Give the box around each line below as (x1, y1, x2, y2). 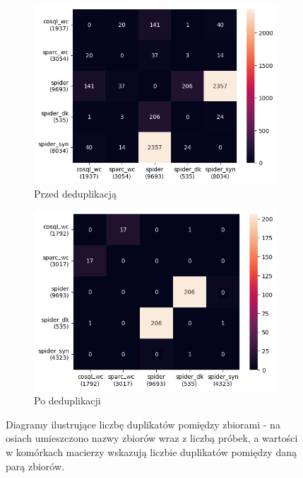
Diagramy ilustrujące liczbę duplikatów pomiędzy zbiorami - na (6, 416, 280, 431)
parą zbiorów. (6, 458, 64, 473)
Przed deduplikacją (34, 186, 117, 200)
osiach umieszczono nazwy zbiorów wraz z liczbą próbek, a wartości (6, 431, 298, 445)
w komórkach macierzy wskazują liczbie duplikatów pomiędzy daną (6, 444, 297, 459)
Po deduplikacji (34, 393, 101, 408)
